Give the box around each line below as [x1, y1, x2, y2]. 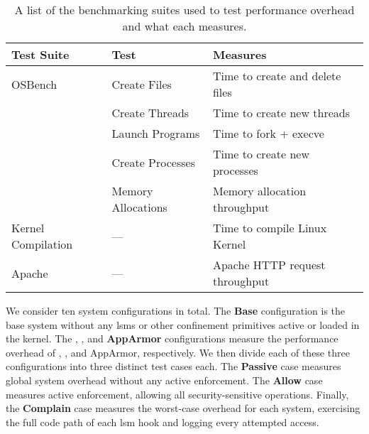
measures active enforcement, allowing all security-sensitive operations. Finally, [6, 386, 349, 401]
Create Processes [111, 153, 195, 170]
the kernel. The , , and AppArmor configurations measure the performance [6, 331, 338, 346]
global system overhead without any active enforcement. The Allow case [6, 372, 323, 387]
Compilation [11, 236, 73, 252]
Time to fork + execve [212, 125, 324, 141]
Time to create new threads [212, 104, 350, 121]
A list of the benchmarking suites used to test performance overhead [14, 1, 355, 18]
